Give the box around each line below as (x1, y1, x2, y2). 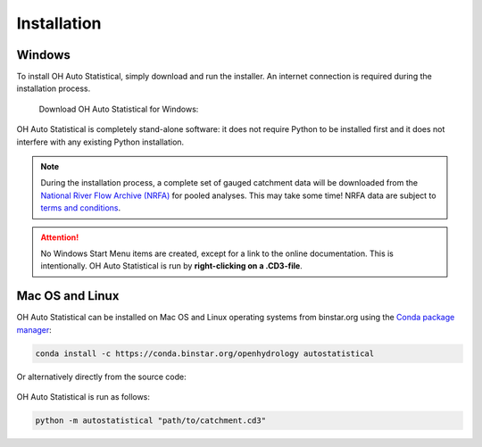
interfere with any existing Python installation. (16, 137, 185, 147)
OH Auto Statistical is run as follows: (16, 392, 151, 402)
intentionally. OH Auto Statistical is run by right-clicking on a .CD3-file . (40, 261, 303, 271)
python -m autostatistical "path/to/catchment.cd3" (35, 416, 267, 426)
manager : (16, 324, 53, 335)
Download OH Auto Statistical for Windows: (38, 103, 199, 114)
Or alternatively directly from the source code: (16, 371, 187, 382)
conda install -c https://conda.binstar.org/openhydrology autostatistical (35, 348, 375, 359)
